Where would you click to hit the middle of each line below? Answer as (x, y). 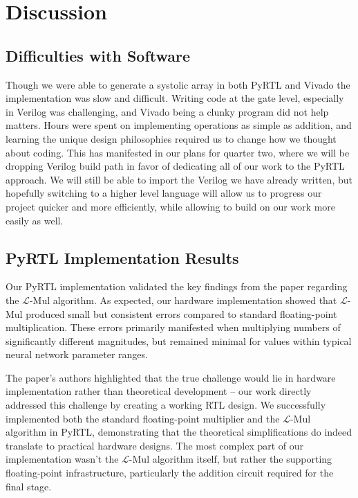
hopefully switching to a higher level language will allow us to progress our (164, 193)
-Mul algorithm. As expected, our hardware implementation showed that (183, 300)
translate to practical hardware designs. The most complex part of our (155, 445)
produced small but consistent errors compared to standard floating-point (181, 313)
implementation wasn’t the (62, 459)
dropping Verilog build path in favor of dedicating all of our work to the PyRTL (175, 166)
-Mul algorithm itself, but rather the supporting (230, 459)
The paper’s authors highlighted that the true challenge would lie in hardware (171, 377)
